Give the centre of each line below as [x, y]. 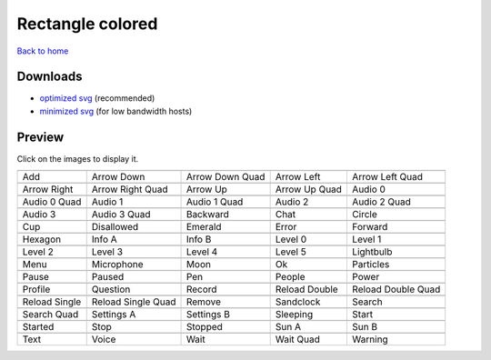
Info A [104, 239]
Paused [108, 277]
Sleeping [294, 315]
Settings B [208, 315]
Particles [371, 265]
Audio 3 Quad [121, 215]
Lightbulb [372, 252]
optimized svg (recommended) [97, 98]
